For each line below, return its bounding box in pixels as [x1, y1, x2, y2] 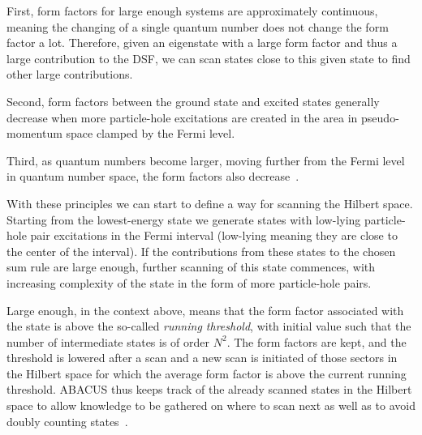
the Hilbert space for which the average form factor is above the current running [6, 365, 407, 382]
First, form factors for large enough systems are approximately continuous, [6, 2, 378, 19]
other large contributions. [6, 66, 133, 83]
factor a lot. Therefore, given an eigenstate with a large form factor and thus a [6, 34, 398, 51]
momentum [6, 125, 62, 142]
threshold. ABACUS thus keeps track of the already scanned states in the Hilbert [6, 381, 412, 398]
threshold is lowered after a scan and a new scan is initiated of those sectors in [6, 349, 398, 366]
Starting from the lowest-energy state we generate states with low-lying [6, 211, 361, 228]
